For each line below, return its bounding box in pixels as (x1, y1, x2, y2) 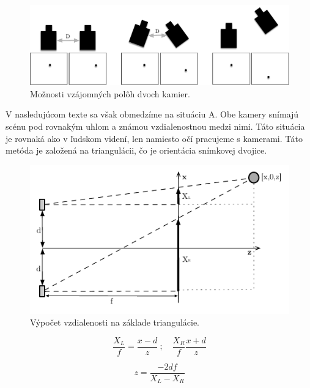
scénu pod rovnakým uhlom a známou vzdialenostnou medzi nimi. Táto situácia (6, 120, 305, 133)
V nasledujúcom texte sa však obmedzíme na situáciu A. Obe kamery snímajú (6, 108, 299, 121)
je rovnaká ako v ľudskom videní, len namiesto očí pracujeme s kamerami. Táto (6, 132, 303, 144)
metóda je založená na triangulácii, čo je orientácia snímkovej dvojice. (6, 144, 267, 157)
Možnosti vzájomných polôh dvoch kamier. (30, 87, 190, 100)
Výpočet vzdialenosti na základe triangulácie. (30, 316, 200, 329)
